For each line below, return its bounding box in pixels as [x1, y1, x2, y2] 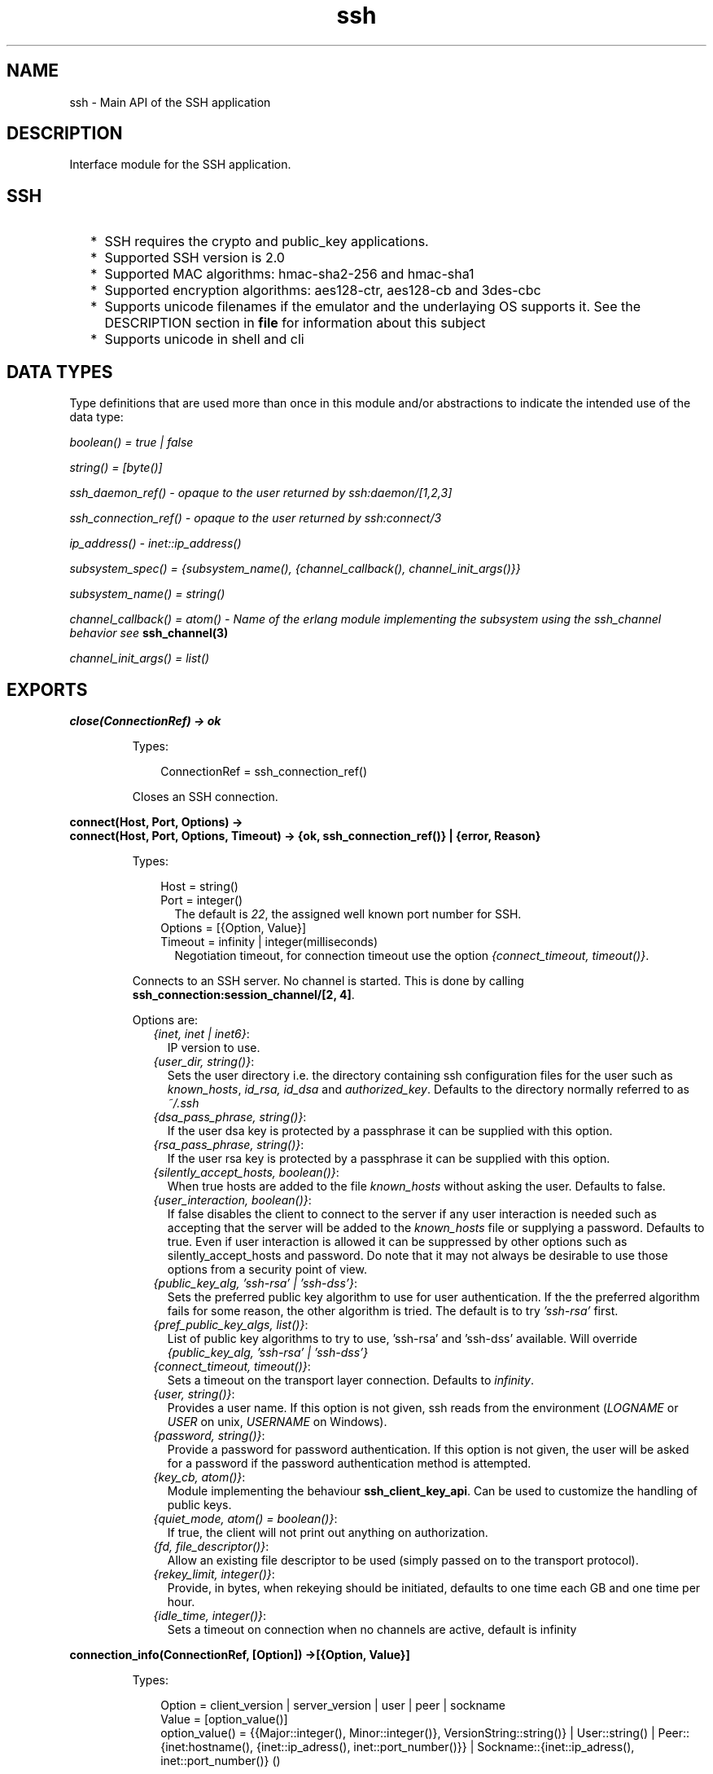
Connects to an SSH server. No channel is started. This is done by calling [132, 973, 524, 988]
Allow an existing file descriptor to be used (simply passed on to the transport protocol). [167, 1552, 639, 1567]
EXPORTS [7, 679, 88, 700]
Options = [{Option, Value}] [160, 920, 307, 935]
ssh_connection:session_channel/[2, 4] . [132, 987, 355, 1001]
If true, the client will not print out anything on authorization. [167, 1525, 488, 1539]
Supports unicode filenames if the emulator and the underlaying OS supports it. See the [104, 298, 641, 315]
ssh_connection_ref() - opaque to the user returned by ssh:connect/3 [69, 511, 442, 526]
